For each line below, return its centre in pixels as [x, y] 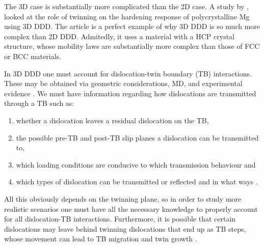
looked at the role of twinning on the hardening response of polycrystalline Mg [127, 16]
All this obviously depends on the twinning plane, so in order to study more [123, 198]
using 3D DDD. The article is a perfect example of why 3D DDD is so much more [132, 26]
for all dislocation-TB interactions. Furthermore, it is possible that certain [120, 219]
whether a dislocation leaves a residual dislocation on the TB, [112, 120]
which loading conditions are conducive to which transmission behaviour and [136, 164]
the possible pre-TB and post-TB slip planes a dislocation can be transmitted [137, 137]
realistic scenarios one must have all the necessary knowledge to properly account [131, 209]
